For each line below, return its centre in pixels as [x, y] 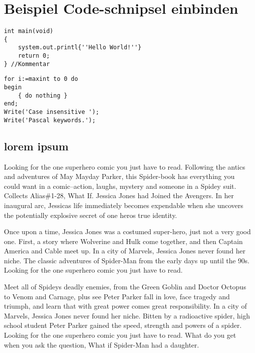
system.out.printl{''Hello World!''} [80, 48]
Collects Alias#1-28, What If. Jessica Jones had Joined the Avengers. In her [119, 195]
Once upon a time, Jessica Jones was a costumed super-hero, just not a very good [127, 231]
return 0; [34, 56]
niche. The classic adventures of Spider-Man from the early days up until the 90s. [127, 260]
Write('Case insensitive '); [52, 112]
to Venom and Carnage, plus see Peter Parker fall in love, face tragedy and [117, 296]
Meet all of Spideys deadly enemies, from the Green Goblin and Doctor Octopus [125, 287]
